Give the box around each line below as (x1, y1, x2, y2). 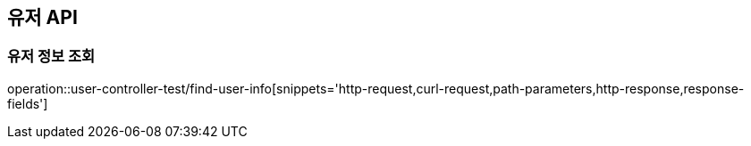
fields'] (7, 95, 48, 111)
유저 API (7, 6, 78, 28)
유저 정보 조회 (7, 47, 96, 66)
